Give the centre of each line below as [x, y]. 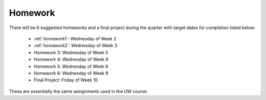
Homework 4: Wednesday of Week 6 [71, 60]
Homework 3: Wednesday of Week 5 [71, 52]
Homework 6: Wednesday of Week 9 [71, 73]
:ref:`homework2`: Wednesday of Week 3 [76, 46]
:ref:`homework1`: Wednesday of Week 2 [75, 38]
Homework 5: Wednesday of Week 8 [71, 66]
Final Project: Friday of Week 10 [66, 80]
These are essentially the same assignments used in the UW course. [79, 91]
